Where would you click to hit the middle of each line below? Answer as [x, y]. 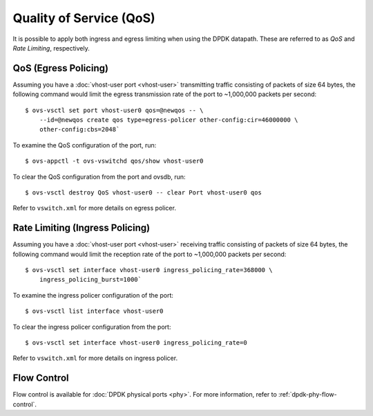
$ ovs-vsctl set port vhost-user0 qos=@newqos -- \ [114, 110]
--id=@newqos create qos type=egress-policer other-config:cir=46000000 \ [169, 120]
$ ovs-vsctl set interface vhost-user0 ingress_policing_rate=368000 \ [149, 270]
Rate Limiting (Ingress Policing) [82, 228]
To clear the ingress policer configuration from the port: [92, 327]
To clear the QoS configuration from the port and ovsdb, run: [99, 177]
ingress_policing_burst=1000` [90, 280]
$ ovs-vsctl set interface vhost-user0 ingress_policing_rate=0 [136, 343]
